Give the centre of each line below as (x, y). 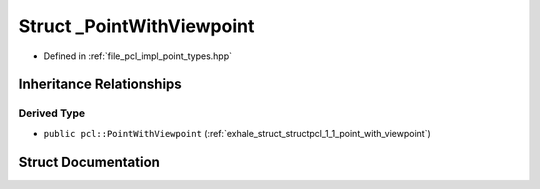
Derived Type (51, 113)
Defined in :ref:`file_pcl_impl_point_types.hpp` (138, 56)
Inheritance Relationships (100, 84)
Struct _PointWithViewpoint (136, 26)
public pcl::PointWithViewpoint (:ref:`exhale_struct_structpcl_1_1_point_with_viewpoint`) (237, 133)
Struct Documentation (89, 161)
